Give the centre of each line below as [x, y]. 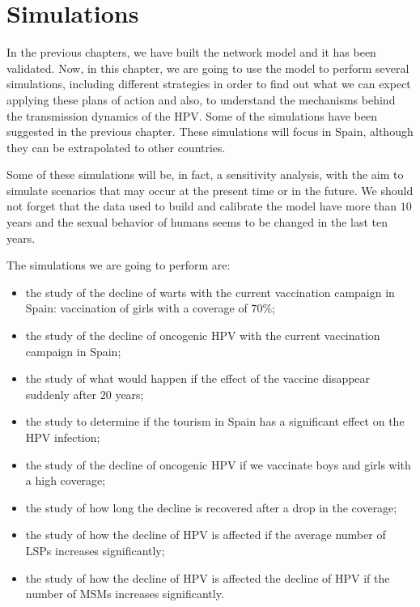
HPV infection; [63, 437]
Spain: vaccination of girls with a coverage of [136, 308]
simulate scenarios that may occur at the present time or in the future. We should [210, 190]
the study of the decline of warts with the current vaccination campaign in [210, 292]
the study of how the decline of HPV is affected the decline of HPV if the [208, 577]
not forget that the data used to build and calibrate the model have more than [202, 206]
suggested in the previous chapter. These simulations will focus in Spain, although [210, 132]
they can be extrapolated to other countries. [116, 147]
